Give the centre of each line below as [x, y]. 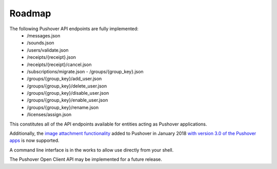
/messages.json [44, 35]
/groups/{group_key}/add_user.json [64, 79]
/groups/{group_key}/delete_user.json [67, 86]
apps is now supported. [34, 140]
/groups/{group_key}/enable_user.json [67, 100]
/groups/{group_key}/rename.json [63, 107]
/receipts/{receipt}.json [52, 57]
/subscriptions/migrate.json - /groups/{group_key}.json [85, 71]
